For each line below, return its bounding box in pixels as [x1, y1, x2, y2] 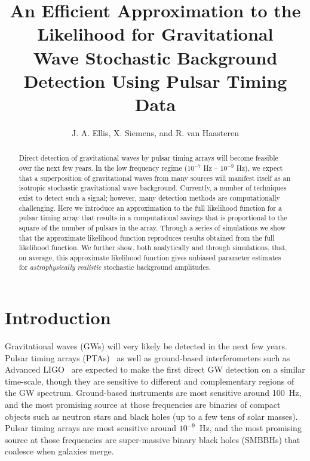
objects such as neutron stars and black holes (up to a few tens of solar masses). [5, 410, 298, 422]
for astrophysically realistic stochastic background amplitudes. [19, 262, 211, 272]
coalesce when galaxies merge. [5, 445, 114, 457]
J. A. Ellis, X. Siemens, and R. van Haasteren [71, 126, 240, 139]
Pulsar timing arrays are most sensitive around [5, 422, 176, 434]
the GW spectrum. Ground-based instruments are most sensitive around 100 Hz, [5, 386, 302, 399]
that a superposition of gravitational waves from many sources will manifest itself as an [19, 173, 291, 183]
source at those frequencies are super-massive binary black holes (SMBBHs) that [5, 433, 300, 445]
